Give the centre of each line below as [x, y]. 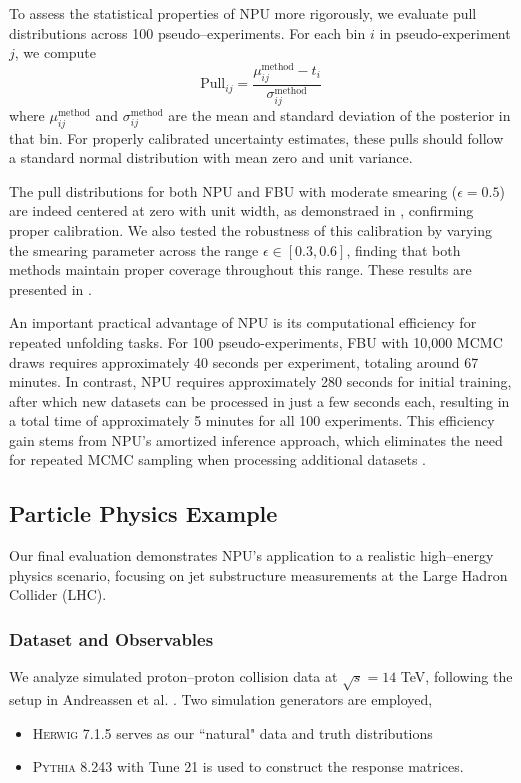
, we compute [55, 52]
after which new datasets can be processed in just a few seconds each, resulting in [259, 400]
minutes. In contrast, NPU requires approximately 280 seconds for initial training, [260, 381]
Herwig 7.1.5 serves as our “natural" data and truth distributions [232, 732]
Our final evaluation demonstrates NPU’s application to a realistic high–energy [251, 555]
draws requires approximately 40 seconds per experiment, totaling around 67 [244, 361]
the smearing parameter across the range [134, 249]
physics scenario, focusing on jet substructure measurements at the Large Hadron [258, 574]
